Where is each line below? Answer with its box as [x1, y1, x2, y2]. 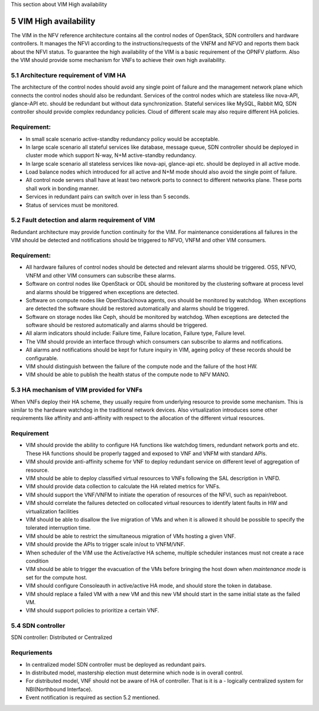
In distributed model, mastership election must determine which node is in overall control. [25, 669, 243, 676]
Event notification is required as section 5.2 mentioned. [25, 694, 160, 701]
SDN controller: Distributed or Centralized [11, 634, 112, 641]
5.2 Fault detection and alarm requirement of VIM [11, 216, 155, 224]
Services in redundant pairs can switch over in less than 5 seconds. [25, 193, 190, 200]
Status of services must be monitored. [25, 201, 119, 208]
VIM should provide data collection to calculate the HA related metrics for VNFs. [25, 483, 221, 490]
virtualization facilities [25, 508, 79, 515]
